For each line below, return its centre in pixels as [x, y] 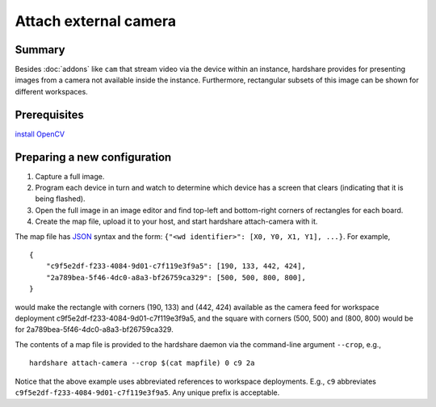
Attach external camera [96, 21]
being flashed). [60, 199]
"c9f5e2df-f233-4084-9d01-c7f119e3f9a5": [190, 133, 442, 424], [176, 266]
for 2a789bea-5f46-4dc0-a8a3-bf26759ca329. [94, 329]
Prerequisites [49, 114]
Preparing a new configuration [93, 157]
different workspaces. [51, 91]
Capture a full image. [70, 176]
